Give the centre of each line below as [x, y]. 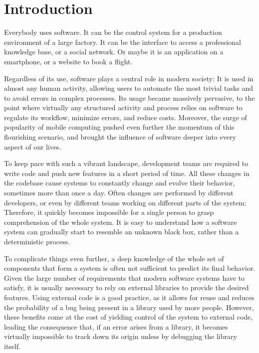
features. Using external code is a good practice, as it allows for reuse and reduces [129, 297]
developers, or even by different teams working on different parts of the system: [125, 202]
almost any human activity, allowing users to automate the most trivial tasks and [129, 88]
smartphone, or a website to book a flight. [68, 61]
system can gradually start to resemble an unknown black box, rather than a [122, 232]
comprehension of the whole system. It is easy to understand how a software [121, 222]
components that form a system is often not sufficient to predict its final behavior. [130, 268]
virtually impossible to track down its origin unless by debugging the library [121, 336]
